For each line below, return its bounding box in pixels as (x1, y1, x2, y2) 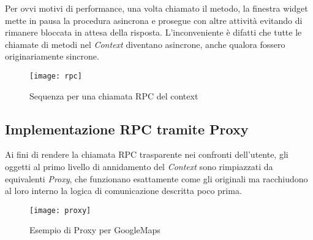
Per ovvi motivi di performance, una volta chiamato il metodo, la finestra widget (5, 2, 308, 14)
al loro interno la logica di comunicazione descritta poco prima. (5, 184, 242, 197)
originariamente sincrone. (5, 50, 99, 63)
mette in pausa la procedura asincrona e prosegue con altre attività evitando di (5, 14, 303, 26)
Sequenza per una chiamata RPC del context (29, 89, 198, 102)
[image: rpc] (29, 71, 82, 80)
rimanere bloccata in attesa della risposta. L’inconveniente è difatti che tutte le (5, 26, 302, 39)
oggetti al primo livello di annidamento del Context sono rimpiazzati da (5, 160, 273, 173)
